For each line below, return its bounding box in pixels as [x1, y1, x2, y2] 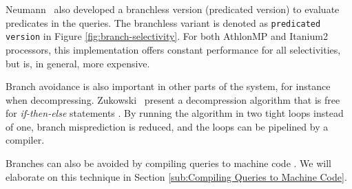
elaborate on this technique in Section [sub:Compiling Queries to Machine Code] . [6, 169, 347, 184]
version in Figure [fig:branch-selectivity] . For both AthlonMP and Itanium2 [6, 29, 328, 43]
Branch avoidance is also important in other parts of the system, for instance [6, 79, 331, 93]
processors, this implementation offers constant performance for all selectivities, [6, 42, 341, 56]
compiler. [6, 133, 45, 147]
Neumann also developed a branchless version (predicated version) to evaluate [6, 2, 340, 16]
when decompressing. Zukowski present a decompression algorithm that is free [6, 92, 340, 107]
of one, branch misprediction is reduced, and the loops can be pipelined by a [6, 119, 329, 133]
